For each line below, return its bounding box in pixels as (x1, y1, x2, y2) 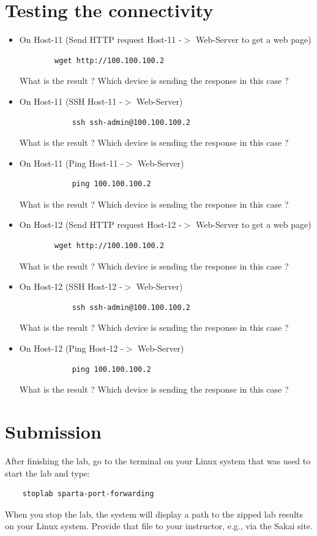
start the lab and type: (5, 466, 90, 479)
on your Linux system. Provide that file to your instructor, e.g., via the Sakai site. (5, 519, 313, 532)
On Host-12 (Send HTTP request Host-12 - (19, 218, 182, 231)
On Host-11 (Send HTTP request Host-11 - (19, 33, 182, 46)
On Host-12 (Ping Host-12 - (19, 342, 124, 355)
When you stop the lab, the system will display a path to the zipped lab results (5, 507, 304, 520)
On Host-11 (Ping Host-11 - (19, 156, 124, 169)
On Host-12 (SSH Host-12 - (19, 280, 122, 293)
